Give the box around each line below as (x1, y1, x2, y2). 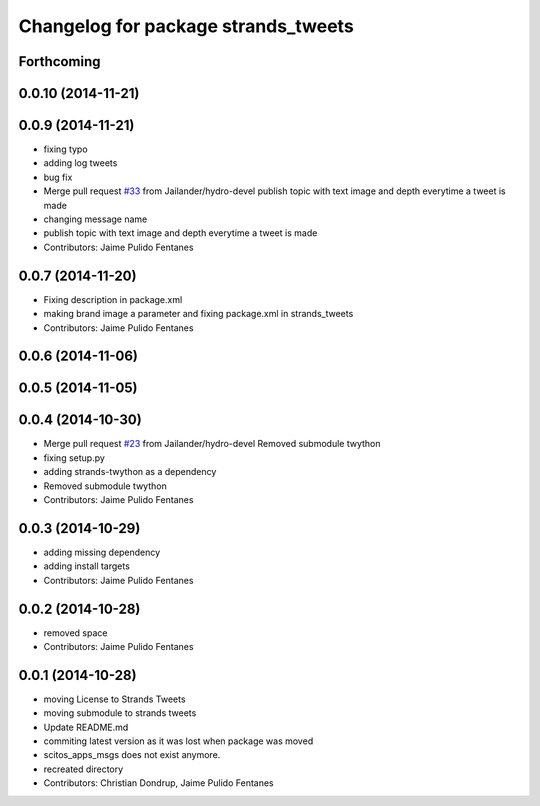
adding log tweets (43, 157, 118, 169)
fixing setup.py (43, 451, 105, 464)
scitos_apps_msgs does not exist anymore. (43, 749, 221, 761)
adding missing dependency (43, 546, 161, 558)
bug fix (43, 171, 73, 183)
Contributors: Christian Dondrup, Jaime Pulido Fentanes (43, 777, 274, 789)
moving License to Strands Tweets (43, 693, 186, 705)
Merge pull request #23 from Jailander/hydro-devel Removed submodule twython (43, 438, 381, 450)
